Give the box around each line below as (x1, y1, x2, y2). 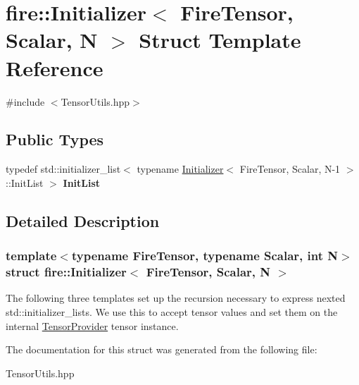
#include (6, 94, 45, 109)
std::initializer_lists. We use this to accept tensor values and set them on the (6, 305, 338, 319)
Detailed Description (6, 209, 160, 231)
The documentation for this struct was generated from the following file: (6, 342, 317, 357)
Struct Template (139, 25, 301, 54)
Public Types (6, 128, 104, 150)
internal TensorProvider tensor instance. (6, 318, 179, 333)
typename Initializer (137, 161, 224, 176)
